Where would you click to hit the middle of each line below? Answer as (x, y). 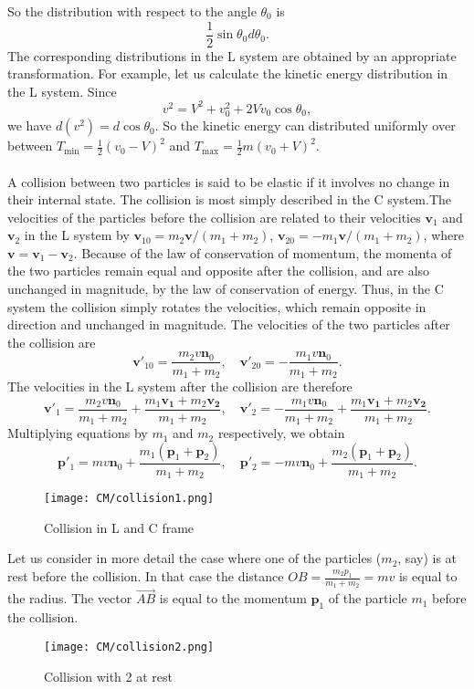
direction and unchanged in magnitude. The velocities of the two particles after (229, 324)
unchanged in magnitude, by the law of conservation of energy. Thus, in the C (226, 289)
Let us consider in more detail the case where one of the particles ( (195, 558)
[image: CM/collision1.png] (129, 499)
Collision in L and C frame (119, 527)
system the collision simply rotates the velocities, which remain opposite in (217, 306)
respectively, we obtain (281, 433)
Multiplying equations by (78, 433)
